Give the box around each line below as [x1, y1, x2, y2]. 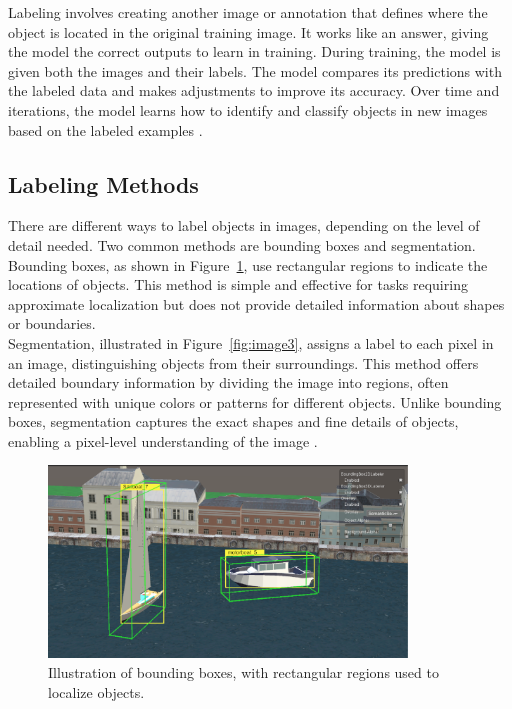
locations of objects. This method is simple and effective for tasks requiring [8, 274, 468, 295]
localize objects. [48, 681, 145, 702]
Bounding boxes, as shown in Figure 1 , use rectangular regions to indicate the [8, 254, 488, 275]
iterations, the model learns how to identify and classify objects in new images [8, 99, 488, 120]
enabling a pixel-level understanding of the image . [8, 430, 318, 451]
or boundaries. [8, 313, 96, 334]
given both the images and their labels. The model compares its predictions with [8, 60, 502, 81]
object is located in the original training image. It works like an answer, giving [8, 21, 489, 42]
